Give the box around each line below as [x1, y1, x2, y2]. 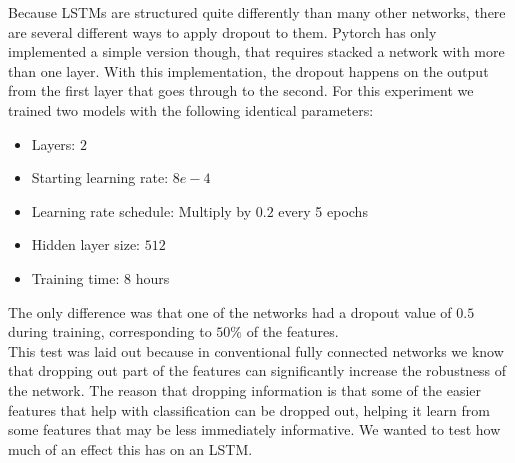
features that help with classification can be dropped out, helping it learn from [8, 399, 490, 420]
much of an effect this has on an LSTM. [8, 438, 253, 459]
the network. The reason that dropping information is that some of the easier [8, 379, 482, 400]
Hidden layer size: [31, 234, 141, 255]
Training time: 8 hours [31, 267, 170, 288]
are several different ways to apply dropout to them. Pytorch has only [8, 21, 437, 42]
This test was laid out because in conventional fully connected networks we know [8, 340, 504, 361]
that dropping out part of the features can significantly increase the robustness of [8, 360, 507, 381]
